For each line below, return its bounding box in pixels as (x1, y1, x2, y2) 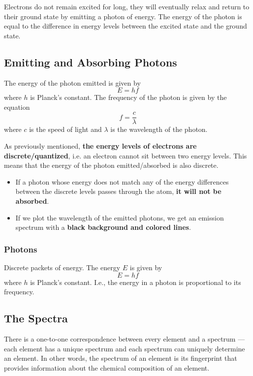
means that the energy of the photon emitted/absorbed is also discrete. (4, 160, 219, 170)
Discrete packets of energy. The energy (4, 262, 121, 272)
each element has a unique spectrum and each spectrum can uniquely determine (4, 343, 245, 353)
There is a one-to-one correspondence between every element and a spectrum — (4, 333, 245, 344)
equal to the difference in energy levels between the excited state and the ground (4, 21, 247, 31)
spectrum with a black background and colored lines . (15, 222, 191, 232)
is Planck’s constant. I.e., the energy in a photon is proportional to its (30, 277, 241, 287)
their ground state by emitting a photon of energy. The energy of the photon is (4, 11, 242, 21)
